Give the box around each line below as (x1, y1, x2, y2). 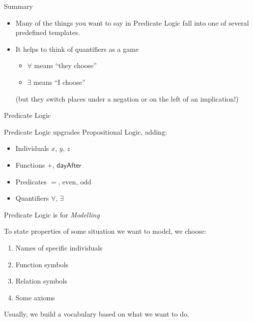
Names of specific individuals (15, 242, 103, 252)
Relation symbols (15, 276, 67, 286)
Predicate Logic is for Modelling (4, 209, 100, 219)
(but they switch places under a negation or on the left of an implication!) (15, 93, 239, 104)
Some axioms (15, 292, 55, 302)
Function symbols (15, 259, 69, 269)
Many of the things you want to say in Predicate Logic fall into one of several (15, 17, 249, 28)
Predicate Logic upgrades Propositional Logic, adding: (4, 126, 168, 137)
